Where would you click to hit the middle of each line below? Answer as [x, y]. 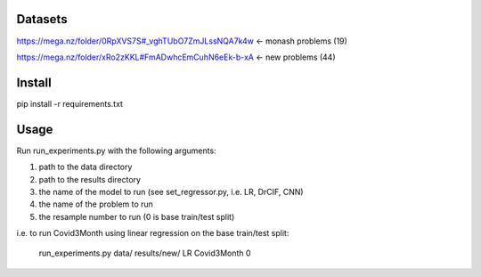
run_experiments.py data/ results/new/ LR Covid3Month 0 [145, 253]
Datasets [42, 19]
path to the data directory [86, 167]
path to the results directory [90, 179]
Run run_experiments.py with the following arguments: [117, 151]
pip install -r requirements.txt [70, 103]
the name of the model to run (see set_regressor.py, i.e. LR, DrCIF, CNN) [171, 191]
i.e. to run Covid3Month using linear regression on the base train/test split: [153, 233]
